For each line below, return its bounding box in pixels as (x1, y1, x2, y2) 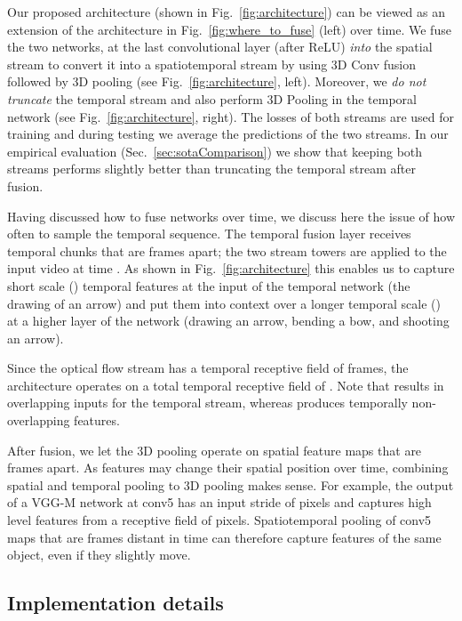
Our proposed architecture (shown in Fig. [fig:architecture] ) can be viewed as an (7, 3, 446, 20)
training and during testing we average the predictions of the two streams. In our (7, 125, 449, 143)
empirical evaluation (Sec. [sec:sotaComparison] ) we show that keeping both (7, 141, 423, 160)
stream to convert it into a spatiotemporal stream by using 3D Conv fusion (7, 54, 416, 73)
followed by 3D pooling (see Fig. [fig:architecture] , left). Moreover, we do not (7, 72, 426, 91)
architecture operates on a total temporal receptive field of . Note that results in (7, 375, 444, 394)
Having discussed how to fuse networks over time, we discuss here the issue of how (7, 206, 456, 225)
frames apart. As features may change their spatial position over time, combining (7, 458, 449, 477)
